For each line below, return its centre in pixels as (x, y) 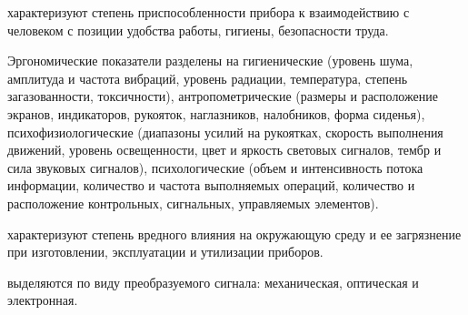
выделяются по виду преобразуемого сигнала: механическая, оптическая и (213, 282)
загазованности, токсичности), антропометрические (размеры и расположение (223, 96)
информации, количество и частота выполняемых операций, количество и (211, 185)
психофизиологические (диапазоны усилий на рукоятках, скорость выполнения (225, 132)
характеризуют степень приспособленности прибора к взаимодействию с (209, 12)
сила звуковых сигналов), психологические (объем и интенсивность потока (215, 167)
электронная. (43, 300)
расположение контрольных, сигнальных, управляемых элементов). (193, 203)
